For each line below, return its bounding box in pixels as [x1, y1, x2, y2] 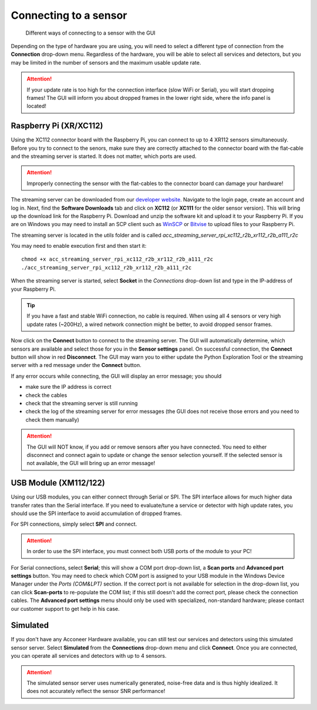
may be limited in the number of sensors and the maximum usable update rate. [11, 59, 201, 66]
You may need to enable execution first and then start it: [11, 243, 147, 250]
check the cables [25, 391, 68, 399]
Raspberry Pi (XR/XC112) [11, 121, 103, 131]
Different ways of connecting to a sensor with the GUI [25, 29, 156, 36]
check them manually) [25, 416, 79, 423]
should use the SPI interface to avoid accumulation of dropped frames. [11, 510, 182, 517]
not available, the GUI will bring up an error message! [26, 460, 156, 467]
